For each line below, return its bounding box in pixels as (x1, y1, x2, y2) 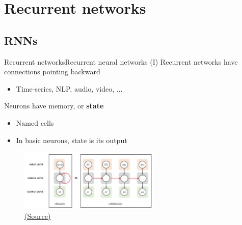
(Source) (24, 210, 51, 221)
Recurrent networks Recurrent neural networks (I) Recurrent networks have (4, 56, 238, 67)
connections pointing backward (4, 66, 100, 77)
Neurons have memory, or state (4, 100, 104, 111)
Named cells (16, 117, 54, 128)
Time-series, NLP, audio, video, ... (16, 83, 123, 94)
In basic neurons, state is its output (16, 134, 127, 145)
